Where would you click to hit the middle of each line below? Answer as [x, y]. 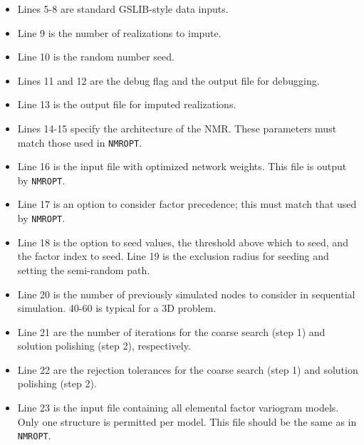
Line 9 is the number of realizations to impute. [119, 32]
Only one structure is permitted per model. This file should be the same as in [187, 421]
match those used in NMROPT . [79, 142]
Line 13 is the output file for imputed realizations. [127, 104]
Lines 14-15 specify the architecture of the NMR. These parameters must [177, 128]
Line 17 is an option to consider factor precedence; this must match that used [187, 204]
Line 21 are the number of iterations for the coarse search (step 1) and [171, 331]
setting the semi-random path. [84, 269]
